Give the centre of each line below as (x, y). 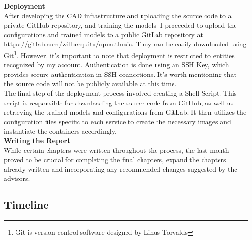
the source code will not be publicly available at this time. (90, 83)
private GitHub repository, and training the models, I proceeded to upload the (120, 25)
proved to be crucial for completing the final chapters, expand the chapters (115, 159)
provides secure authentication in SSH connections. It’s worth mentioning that (120, 74)
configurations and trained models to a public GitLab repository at (104, 34)
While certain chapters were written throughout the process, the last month (117, 150)
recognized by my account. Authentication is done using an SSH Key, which (117, 65)
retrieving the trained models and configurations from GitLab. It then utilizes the (125, 112)
